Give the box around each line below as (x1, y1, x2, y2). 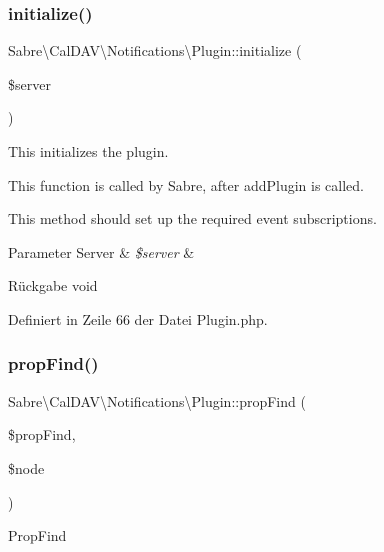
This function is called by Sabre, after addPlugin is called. (8, 174, 364, 195)
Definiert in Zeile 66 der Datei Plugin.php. (8, 308, 268, 329)
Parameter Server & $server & (8, 241, 195, 262)
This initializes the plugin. (8, 141, 169, 161)
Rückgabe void (8, 275, 98, 296)
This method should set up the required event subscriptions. (8, 208, 377, 229)
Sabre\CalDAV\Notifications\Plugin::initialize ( (8, 40, 302, 61)
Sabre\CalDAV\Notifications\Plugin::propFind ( (8, 390, 306, 411)
